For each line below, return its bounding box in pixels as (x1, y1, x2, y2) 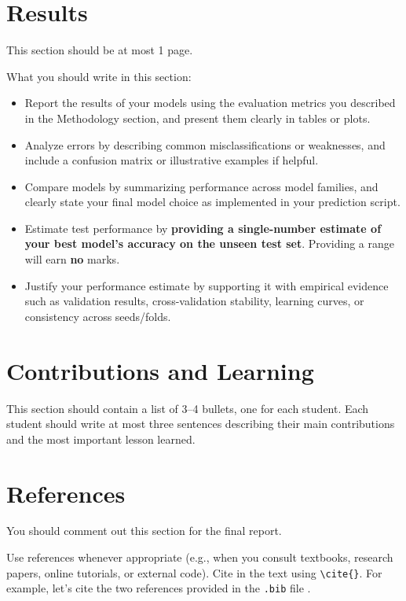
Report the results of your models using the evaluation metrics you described (24, 94, 396, 111)
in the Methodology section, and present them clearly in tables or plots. (24, 109, 371, 126)
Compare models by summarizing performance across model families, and (24, 178, 379, 194)
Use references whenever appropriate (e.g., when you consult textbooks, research (6, 549, 393, 566)
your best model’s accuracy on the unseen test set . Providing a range (24, 235, 394, 252)
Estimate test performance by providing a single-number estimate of (24, 219, 382, 236)
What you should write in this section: (6, 68, 192, 84)
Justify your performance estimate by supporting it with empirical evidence (24, 277, 389, 293)
